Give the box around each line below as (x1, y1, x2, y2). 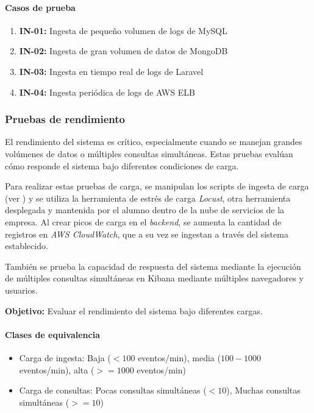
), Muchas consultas (226, 384, 301, 397)
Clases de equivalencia (5, 328, 101, 341)
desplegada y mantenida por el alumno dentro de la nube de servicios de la (5, 203, 285, 216)
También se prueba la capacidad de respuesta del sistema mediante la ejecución (5, 259, 301, 272)
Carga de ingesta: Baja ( (19, 351, 111, 364)
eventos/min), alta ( (19, 363, 95, 376)
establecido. (5, 239, 48, 252)
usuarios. (5, 283, 38, 296)
